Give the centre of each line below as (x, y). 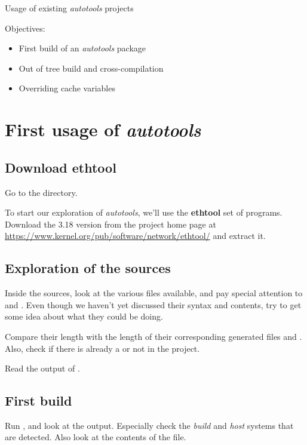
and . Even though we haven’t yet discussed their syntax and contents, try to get (153, 304)
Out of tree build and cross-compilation (91, 68)
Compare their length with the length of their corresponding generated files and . (153, 336)
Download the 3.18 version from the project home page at (110, 224)
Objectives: (25, 28)
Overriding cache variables (67, 88)
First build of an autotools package (82, 48)
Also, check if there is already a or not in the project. (102, 348)
